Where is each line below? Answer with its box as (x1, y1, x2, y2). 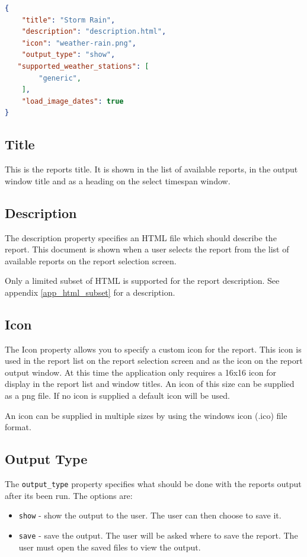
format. (5, 421, 31, 433)
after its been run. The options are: (5, 489, 133, 501)
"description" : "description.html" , (21, 27, 167, 36)
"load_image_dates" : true (21, 97, 124, 105)
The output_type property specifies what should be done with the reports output (5, 478, 302, 490)
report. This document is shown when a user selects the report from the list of (5, 243, 289, 255)
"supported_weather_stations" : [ (17, 62, 149, 71)
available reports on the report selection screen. (5, 254, 177, 267)
